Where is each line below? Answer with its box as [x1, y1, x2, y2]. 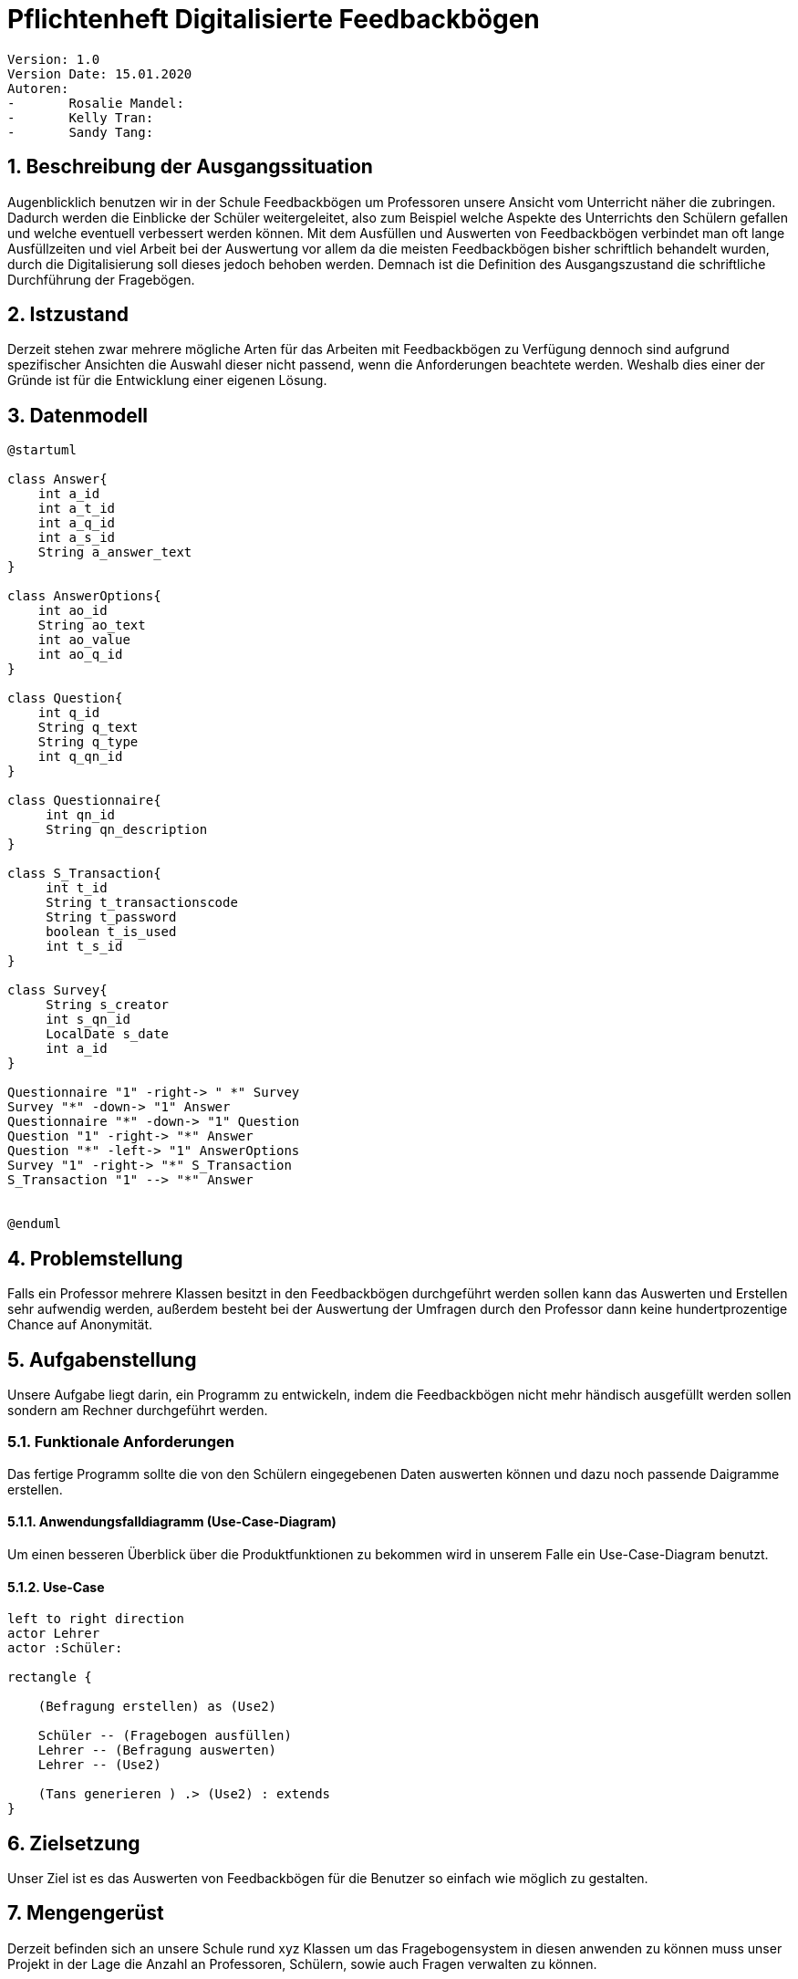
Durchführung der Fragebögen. [7, 271, 195, 287]
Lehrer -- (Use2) [37, 1757, 161, 1773]
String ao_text [37, 618, 146, 633]
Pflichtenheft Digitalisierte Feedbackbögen [7, 4, 540, 35]
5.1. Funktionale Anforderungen [7, 1432, 234, 1452]
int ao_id [37, 603, 108, 619]
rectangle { [7, 1670, 92, 1685]
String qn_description [46, 822, 208, 838]
